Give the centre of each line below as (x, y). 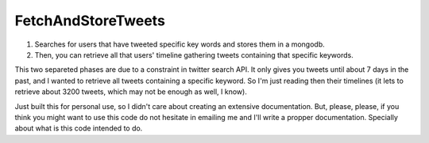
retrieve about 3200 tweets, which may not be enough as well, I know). (131, 92)
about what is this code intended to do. (79, 128)
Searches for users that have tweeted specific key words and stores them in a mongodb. (180, 44)
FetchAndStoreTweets (90, 21)
